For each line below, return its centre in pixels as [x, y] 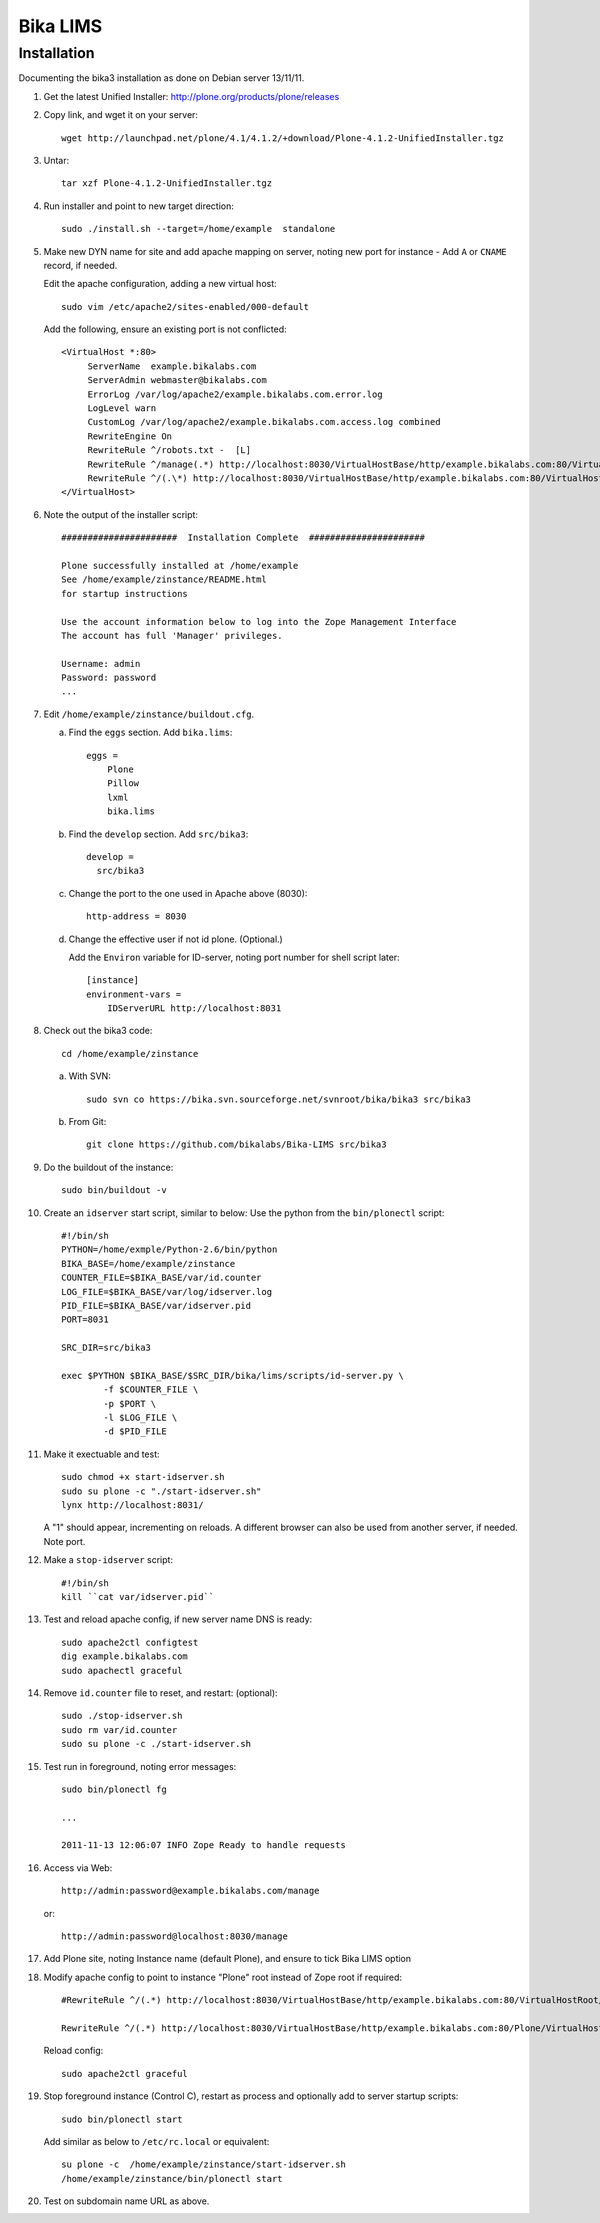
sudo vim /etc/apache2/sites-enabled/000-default [185, 306]
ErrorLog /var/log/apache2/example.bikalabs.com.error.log [235, 394]
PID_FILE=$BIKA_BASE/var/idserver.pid [156, 1305]
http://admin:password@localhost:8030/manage [175, 1936]
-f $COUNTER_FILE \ [151, 1389]
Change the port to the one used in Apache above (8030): [188, 893]
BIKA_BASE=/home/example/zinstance [148, 1263]
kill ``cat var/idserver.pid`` [138, 1596]
